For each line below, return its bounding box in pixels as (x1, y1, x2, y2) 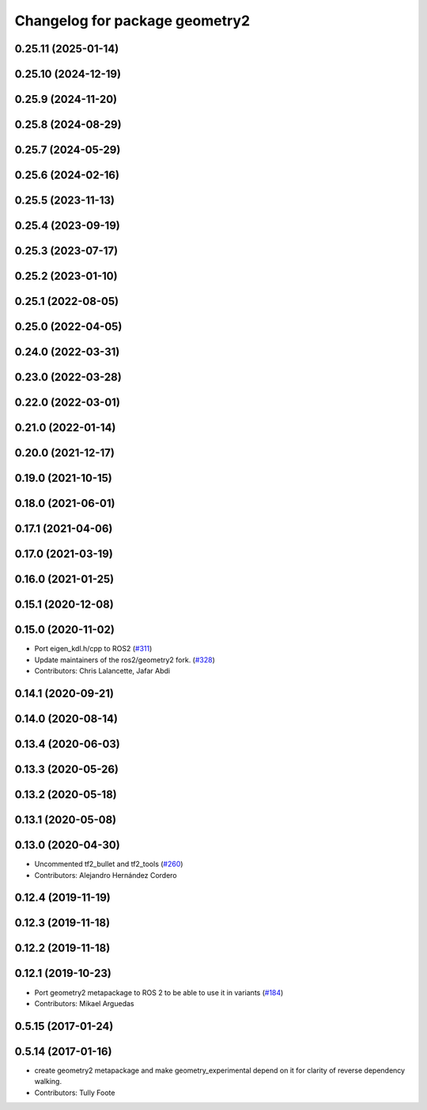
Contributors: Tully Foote (34, 1088, 115, 1097)
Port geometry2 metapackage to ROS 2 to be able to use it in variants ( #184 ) (34, 987, 284, 997)
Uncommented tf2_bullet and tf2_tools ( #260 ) (34, 860, 183, 869)
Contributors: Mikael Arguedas (34, 998, 134, 1008)
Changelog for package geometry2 (14, 12, 251, 29)
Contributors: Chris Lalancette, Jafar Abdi (34, 666, 170, 676)
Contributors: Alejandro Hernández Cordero (34, 870, 177, 879)
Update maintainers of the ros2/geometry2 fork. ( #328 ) (34, 654, 215, 665)
